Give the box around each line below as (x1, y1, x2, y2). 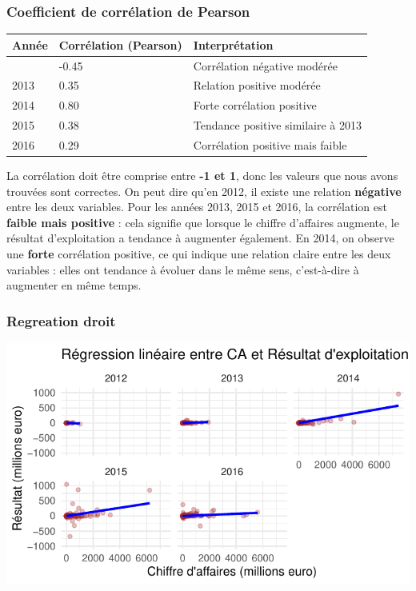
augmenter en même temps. (6, 277, 142, 294)
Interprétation (193, 36, 274, 53)
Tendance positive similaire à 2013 (193, 117, 362, 134)
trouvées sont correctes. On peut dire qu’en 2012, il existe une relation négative (6, 182, 402, 199)
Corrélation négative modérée (193, 57, 338, 74)
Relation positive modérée (193, 77, 321, 94)
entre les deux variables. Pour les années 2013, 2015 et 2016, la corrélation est (6, 198, 387, 215)
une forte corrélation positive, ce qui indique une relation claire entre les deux (6, 246, 391, 262)
